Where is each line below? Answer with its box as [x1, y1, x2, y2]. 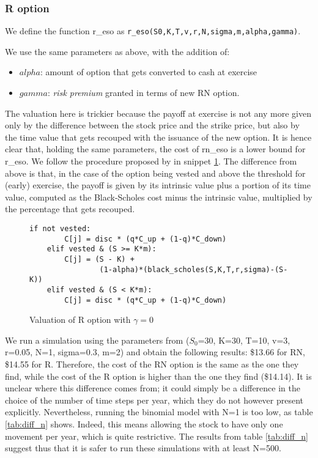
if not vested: [29, 224, 91, 233]
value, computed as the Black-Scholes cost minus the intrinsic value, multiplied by [5, 190, 312, 203]
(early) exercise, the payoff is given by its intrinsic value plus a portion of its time [5, 179, 311, 191]
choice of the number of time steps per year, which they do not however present [5, 393, 304, 406]
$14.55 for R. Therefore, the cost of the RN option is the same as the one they [5, 358, 299, 371]
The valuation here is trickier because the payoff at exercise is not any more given [5, 106, 311, 119]
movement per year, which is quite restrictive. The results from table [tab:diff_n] [5, 429, 308, 442]
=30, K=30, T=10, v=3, [198, 333, 290, 346]
